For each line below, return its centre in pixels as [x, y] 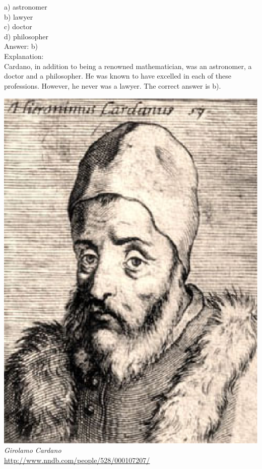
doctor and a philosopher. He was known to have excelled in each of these [118, 76]
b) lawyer [19, 16]
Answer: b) [21, 46]
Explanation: [24, 56]
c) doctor [18, 26]
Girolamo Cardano [33, 450]
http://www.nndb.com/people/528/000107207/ [77, 460]
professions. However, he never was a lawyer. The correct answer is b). [113, 85]
